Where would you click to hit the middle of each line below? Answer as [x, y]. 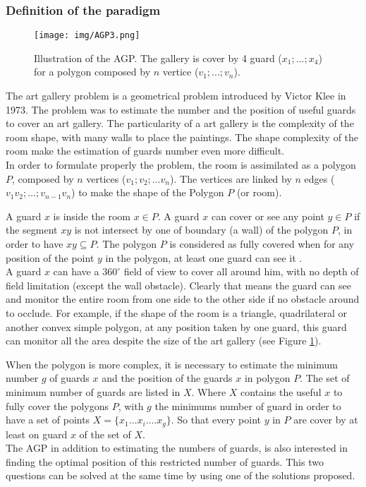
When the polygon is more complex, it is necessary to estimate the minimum [172, 364]
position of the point [50, 257]
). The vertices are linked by [231, 178]
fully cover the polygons [57, 405]
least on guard [37, 434]
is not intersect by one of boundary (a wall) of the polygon [201, 230]
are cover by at [326, 420]
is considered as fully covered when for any [262, 243]
